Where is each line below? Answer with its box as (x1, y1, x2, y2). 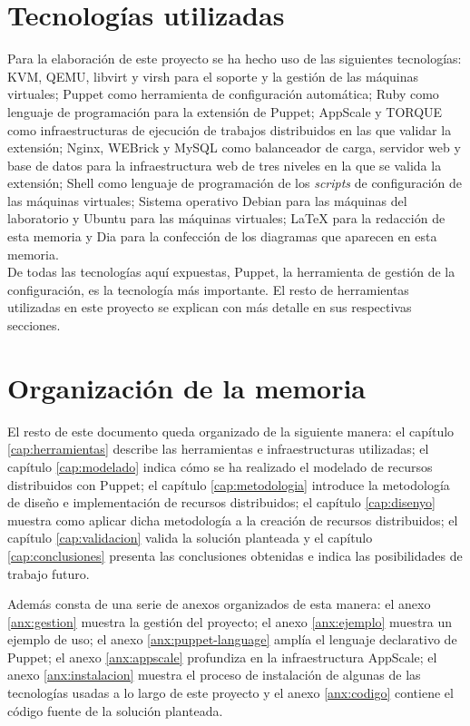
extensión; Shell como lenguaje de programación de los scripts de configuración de (7, 173, 463, 192)
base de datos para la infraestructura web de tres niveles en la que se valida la (7, 155, 442, 174)
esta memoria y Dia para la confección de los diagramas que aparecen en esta (7, 227, 437, 246)
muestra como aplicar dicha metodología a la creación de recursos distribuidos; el (7, 510, 458, 529)
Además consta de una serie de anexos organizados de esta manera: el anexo (7, 594, 431, 613)
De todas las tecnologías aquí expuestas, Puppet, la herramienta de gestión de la (7, 262, 455, 281)
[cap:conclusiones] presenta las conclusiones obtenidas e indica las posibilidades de (7, 545, 463, 564)
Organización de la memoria (7, 368, 366, 406)
